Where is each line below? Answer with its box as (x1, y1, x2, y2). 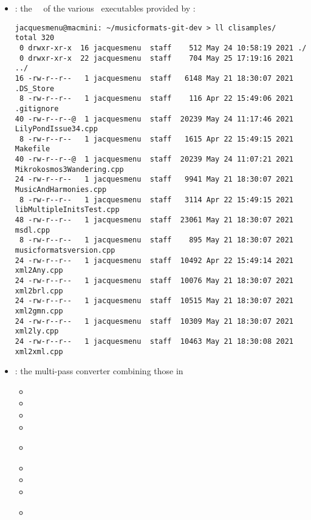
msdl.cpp (15, 225, 50, 234)
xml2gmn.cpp (15, 306, 63, 315)
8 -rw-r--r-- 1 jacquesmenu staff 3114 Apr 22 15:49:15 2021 (19, 195, 293, 204)
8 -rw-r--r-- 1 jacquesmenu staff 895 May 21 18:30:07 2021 (19, 236, 293, 245)
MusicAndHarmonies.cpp (15, 185, 107, 194)
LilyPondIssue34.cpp (15, 125, 98, 134)
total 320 (15, 33, 55, 43)
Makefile (15, 145, 50, 154)
